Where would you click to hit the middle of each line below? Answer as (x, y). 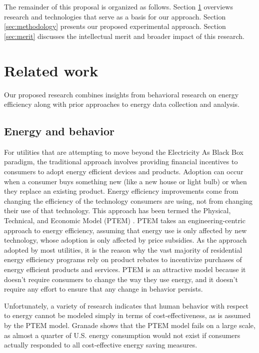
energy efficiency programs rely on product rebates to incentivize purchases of (123, 259)
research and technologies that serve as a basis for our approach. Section (115, 16)
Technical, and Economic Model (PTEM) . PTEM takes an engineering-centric (125, 220)
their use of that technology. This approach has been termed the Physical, (117, 210)
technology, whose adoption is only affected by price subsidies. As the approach (125, 240)
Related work (51, 70)
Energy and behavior (59, 131)
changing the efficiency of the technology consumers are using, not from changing (128, 200)
